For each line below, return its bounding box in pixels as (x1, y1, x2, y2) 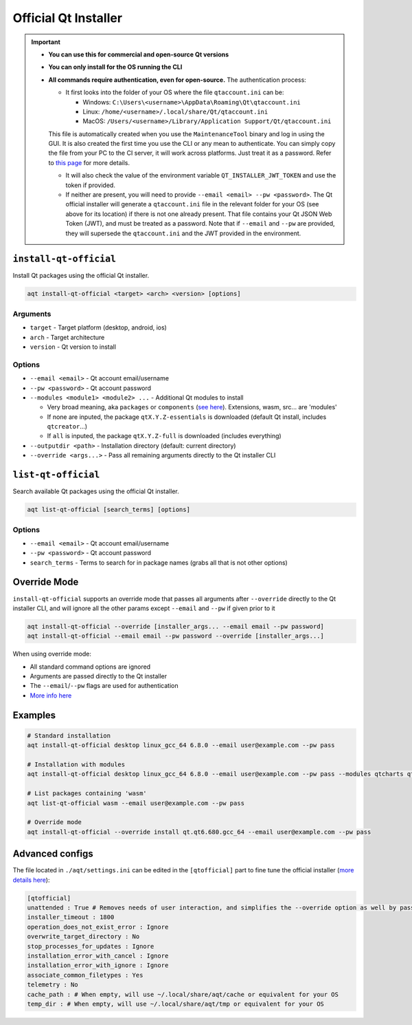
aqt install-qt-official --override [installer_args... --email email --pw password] (27, 623, 324, 630)
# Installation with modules (27, 761, 126, 768)
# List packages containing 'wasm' (27, 790, 147, 797)
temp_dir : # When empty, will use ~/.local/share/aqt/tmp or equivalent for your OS (27, 1000, 324, 1008)
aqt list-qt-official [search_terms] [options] (27, 506, 190, 514)
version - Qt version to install (30, 343, 117, 351)
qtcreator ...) (47, 422, 88, 431)
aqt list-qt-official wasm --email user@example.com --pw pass (27, 799, 245, 807)
